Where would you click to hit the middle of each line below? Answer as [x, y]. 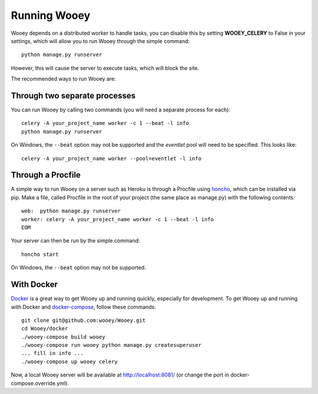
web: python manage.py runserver [71, 211]
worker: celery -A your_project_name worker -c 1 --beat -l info [118, 219]
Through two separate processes [73, 95]
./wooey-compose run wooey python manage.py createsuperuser [111, 345]
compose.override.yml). [40, 383]
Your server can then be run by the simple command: [76, 241]
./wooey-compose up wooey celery [69, 362]
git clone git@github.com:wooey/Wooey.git [84, 320]
